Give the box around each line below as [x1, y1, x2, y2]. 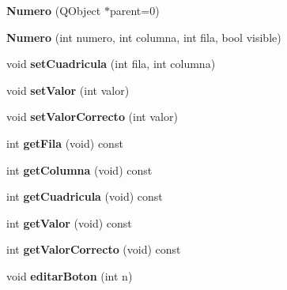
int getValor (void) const [6, 214, 132, 231]
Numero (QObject [6, 2, 101, 18]
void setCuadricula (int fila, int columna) [6, 55, 216, 72]
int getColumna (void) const [6, 161, 153, 178]
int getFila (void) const [6, 134, 123, 151]
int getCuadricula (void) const [6, 188, 163, 205]
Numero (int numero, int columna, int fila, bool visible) [6, 28, 281, 45]
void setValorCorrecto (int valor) [6, 108, 178, 125]
